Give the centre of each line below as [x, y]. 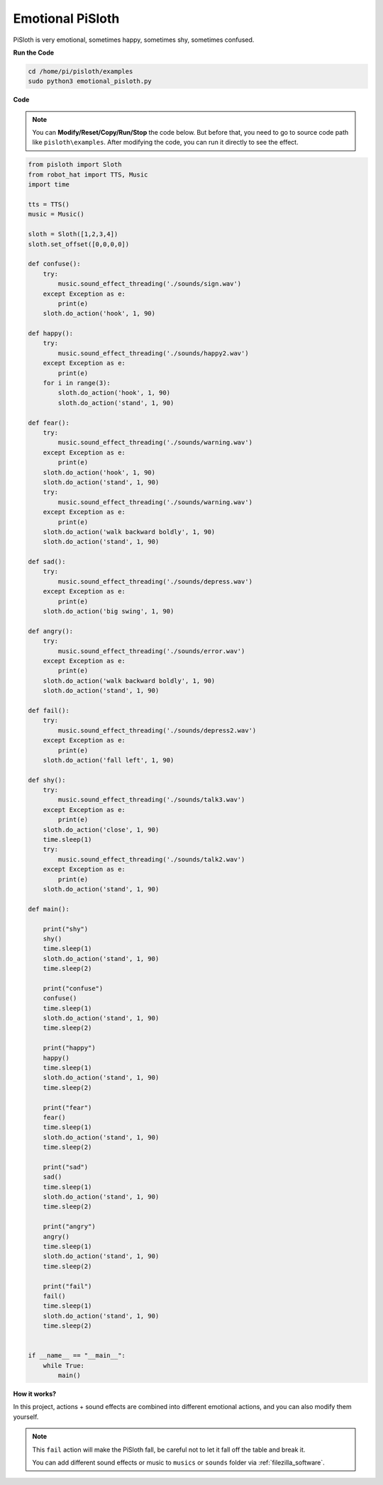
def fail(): [49, 710]
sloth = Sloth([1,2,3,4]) [73, 234]
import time [49, 185]
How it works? [35, 1394]
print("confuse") [73, 988]
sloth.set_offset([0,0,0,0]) [79, 244]
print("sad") [66, 1167]
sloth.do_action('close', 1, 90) [101, 829]
